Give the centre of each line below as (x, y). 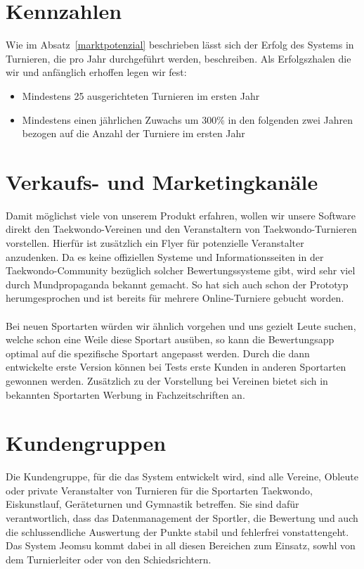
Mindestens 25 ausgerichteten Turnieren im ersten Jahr (141, 95)
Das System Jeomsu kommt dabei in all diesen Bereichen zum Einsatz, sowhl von (181, 545)
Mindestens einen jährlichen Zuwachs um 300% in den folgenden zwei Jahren (188, 119)
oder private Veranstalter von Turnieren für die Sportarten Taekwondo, (159, 490)
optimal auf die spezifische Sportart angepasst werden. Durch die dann (158, 353)
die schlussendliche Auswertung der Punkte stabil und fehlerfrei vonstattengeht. (177, 531)
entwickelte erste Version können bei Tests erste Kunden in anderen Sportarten (176, 367)
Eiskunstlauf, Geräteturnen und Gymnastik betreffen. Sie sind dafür (152, 504)
